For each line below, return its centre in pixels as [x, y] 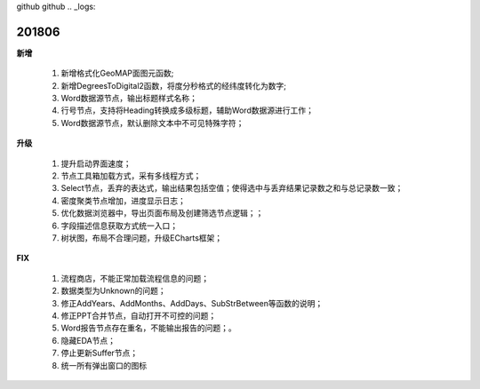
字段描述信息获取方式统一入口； [119, 226]
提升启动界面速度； [96, 163]
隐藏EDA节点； [88, 340]
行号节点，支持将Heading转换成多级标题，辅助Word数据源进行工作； [188, 110]
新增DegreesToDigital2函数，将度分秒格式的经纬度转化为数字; [174, 85]
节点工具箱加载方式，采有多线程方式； [131, 176]
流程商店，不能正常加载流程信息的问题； [135, 278]
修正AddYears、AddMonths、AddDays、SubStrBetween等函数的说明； [192, 303]
